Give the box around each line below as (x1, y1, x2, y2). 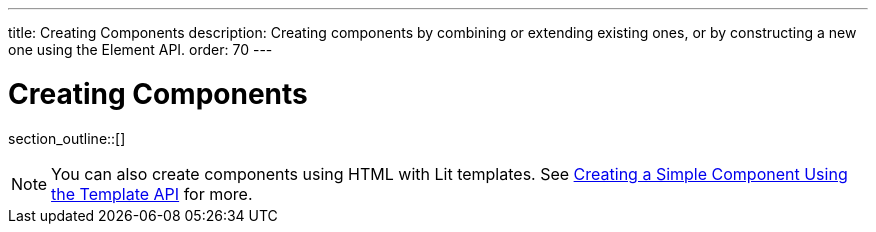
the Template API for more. (51, 183, 253, 204)
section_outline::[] (8, 129, 126, 147)
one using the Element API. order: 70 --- (8, 41, 273, 58)
